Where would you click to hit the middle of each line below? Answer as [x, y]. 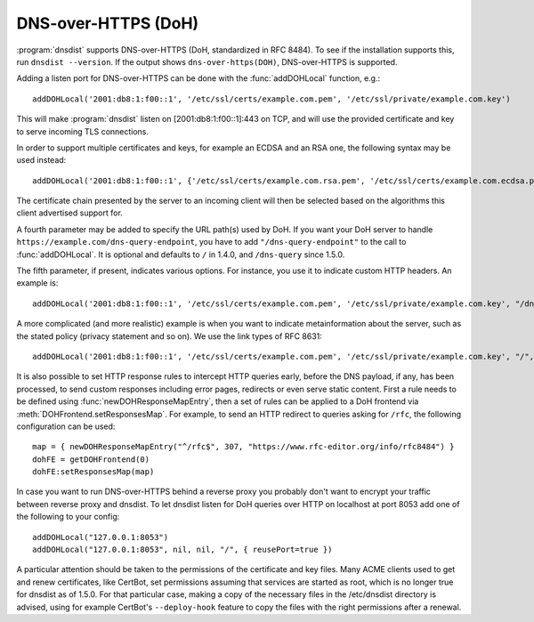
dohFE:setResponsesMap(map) [93, 472]
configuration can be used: [66, 426]
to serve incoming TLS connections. [83, 131]
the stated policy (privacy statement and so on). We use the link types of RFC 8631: [169, 336]
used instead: [41, 160]
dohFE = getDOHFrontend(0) [91, 459]
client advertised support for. [70, 213]
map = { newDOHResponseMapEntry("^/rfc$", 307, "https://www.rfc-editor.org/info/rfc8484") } [243, 447]
